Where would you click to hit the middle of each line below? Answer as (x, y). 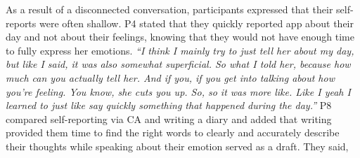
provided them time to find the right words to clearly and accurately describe (173, 132)
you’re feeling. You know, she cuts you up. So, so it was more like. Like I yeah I (178, 91)
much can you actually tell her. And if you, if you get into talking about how (170, 77)
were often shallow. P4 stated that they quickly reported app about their (196, 23)
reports (21, 23)
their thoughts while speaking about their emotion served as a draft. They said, (177, 146)
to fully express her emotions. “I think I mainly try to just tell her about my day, (180, 50)
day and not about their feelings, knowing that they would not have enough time (180, 37)
